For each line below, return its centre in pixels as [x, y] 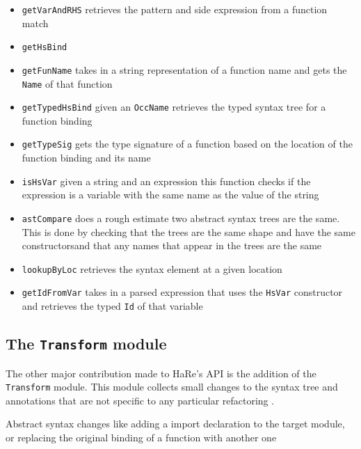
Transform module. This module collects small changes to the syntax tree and [172, 387]
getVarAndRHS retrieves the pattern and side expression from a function [175, 9]
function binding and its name [86, 158]
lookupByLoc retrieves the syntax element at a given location [152, 268]
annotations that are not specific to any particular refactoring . [140, 400]
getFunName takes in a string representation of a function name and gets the [184, 69]
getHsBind [45, 48]
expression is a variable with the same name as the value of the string [170, 195]
